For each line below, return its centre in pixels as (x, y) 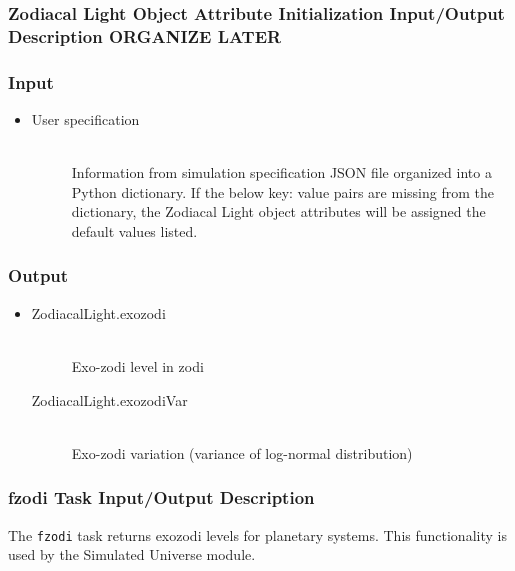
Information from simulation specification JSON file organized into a (281, 172)
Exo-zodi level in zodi (137, 365)
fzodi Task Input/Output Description (161, 497)
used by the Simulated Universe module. (132, 554)
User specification (85, 118)
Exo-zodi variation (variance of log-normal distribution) (242, 452)
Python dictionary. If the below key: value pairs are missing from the (282, 191)
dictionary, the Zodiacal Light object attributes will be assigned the (278, 211)
